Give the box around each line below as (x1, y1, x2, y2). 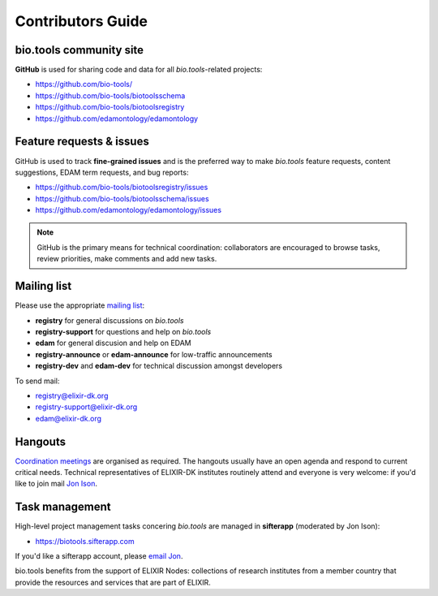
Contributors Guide (15, 12, 148, 30)
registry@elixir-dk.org (35, 391, 109, 400)
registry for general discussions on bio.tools (35, 315, 184, 325)
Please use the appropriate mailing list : (15, 300, 145, 310)
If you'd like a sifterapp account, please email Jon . (15, 551, 183, 561)
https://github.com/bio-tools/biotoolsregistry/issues (35, 183, 208, 192)
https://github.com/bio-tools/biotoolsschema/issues (35, 193, 210, 203)
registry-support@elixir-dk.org (35, 402, 138, 412)
